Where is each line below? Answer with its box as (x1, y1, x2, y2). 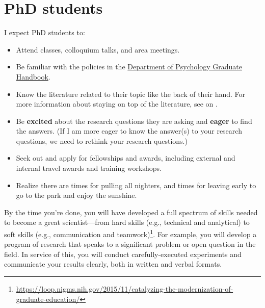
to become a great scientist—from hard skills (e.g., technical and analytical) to (4, 217, 250, 227)
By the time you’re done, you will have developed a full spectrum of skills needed (4, 207, 258, 217)
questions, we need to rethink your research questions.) (16, 135, 188, 146)
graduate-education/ (16, 293, 80, 304)
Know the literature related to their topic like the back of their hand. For (16, 88, 246, 99)
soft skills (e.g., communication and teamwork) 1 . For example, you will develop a (4, 227, 257, 239)
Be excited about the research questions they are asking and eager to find (16, 115, 252, 126)
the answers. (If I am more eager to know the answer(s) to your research (16, 125, 242, 136)
